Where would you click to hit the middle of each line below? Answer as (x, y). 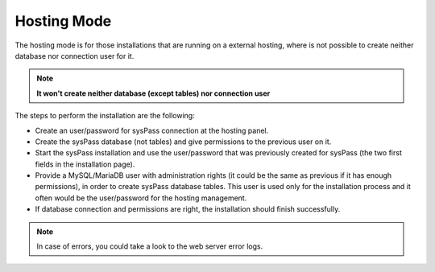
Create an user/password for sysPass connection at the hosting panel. (152, 130)
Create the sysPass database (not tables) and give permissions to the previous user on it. (183, 142)
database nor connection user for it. (75, 56)
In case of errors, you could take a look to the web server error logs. (150, 246)
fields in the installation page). (85, 164)
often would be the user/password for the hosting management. (141, 198)
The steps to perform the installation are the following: (105, 116)
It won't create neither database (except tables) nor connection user (153, 93)
